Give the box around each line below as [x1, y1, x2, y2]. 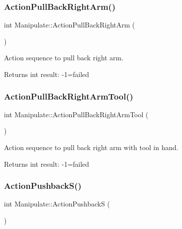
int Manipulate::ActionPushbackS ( [4, 199, 110, 209]
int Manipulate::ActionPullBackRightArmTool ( [4, 109, 149, 119]
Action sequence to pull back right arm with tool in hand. [4, 142, 179, 152]
